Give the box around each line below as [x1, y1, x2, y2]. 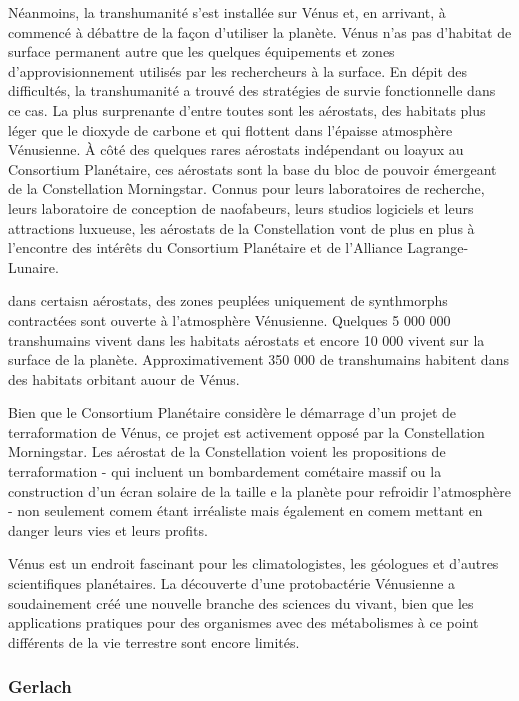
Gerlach [8, 674, 72, 699]
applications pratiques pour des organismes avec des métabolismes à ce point [8, 612, 479, 633]
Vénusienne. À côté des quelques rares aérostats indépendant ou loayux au [8, 139, 464, 160]
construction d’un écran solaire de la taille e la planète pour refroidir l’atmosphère [8, 480, 512, 501]
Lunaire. [8, 256, 59, 277]
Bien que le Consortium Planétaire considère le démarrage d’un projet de [8, 402, 456, 423]
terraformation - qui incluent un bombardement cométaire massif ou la [8, 461, 442, 482]
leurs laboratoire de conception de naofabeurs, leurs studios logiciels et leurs [8, 197, 474, 218]
